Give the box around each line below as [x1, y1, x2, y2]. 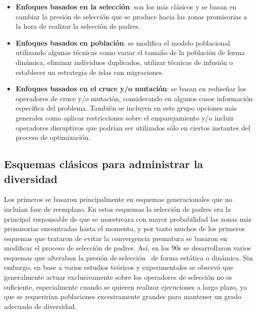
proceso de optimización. [15, 132, 91, 142]
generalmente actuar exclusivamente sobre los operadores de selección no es [4, 272, 232, 282]
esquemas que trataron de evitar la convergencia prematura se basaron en [4, 233, 227, 243]
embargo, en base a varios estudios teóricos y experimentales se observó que [4, 262, 234, 272]
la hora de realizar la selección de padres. [15, 21, 141, 31]
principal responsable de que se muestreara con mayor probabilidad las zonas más [4, 213, 252, 224]
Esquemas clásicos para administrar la [4, 156, 203, 172]
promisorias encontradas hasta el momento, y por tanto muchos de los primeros [4, 223, 245, 234]
